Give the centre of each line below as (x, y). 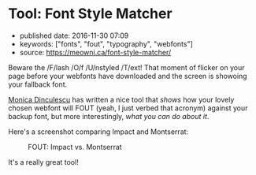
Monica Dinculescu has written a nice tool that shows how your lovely (121, 99)
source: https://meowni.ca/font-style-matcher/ (95, 52)
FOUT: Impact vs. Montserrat (75, 147)
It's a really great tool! (43, 162)
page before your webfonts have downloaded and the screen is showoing (128, 76)
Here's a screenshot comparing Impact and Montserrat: (98, 132)
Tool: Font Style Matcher (90, 14)
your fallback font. (38, 84)
